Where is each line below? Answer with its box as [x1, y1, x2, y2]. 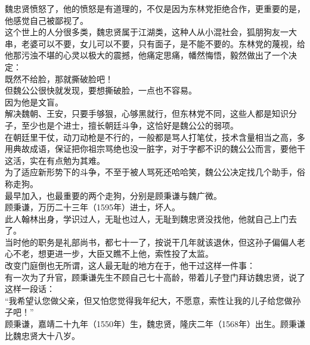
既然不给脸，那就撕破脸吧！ [5, 72, 113, 85]
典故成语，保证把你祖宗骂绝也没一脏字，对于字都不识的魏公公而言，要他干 [13, 142, 305, 155]
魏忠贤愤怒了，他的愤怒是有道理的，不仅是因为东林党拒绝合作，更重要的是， [5, 2, 305, 14]
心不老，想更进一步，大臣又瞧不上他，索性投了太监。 [5, 247, 213, 260]
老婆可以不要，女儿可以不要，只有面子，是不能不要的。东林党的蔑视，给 [21, 37, 305, 49]
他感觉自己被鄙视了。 [5, 14, 88, 26]
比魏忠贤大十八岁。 [5, 329, 80, 341]
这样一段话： [5, 282, 55, 295]
